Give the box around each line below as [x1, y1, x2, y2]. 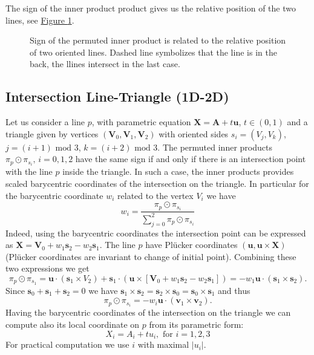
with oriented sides [159, 127, 229, 140]
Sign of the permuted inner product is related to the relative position [30, 34, 286, 47]
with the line [5, 165, 53, 178]
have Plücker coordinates [145, 238, 238, 251]
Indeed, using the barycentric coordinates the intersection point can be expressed [5, 226, 306, 239]
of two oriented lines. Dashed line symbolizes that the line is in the [30, 45, 277, 58]
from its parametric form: [149, 318, 244, 331]
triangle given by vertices [5, 127, 99, 140]
